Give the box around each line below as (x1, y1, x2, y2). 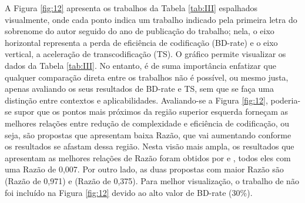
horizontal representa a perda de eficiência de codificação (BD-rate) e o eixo (5, 36, 278, 48)
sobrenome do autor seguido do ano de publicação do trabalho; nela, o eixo (5, 25, 274, 37)
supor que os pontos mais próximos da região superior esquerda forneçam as (14, 105, 288, 118)
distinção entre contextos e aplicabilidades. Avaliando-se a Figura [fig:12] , (5, 94, 268, 106)
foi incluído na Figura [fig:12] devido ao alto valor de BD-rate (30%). (5, 186, 253, 198)
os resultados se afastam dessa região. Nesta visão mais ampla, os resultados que (5, 140, 294, 152)
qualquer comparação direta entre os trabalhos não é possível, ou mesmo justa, (5, 71, 289, 83)
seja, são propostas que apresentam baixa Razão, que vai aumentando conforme (5, 128, 291, 141)
